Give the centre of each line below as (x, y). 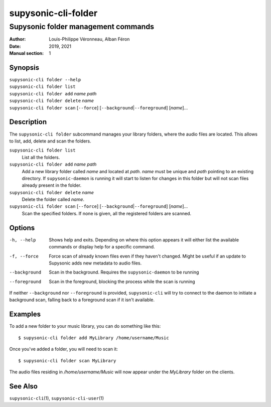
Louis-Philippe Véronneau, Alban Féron (89, 39)
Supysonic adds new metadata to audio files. (95, 263)
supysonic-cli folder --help (45, 80)
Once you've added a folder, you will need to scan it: (63, 349)
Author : (18, 39)
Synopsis (24, 67)
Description (28, 122)
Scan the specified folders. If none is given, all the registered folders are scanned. (107, 213)
